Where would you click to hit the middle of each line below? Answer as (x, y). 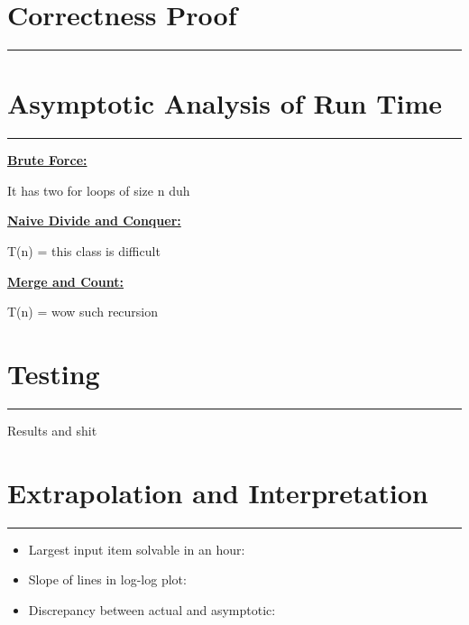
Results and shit (52, 430)
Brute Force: (47, 160)
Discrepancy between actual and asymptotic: (152, 609)
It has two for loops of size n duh (99, 190)
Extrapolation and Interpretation (218, 492)
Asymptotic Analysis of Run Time (225, 103)
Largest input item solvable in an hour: (137, 549)
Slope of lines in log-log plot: (107, 579)
